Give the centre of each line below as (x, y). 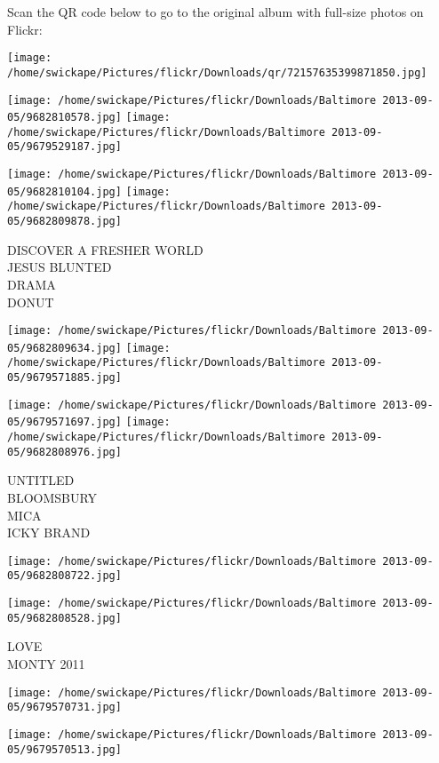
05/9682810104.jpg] (64, 191)
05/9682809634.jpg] (64, 348)
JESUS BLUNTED (60, 267)
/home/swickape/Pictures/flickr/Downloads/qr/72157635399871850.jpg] (217, 72)
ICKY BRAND (49, 533)
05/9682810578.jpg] (64, 118)
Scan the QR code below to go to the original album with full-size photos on (216, 12)
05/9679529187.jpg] (64, 147)
